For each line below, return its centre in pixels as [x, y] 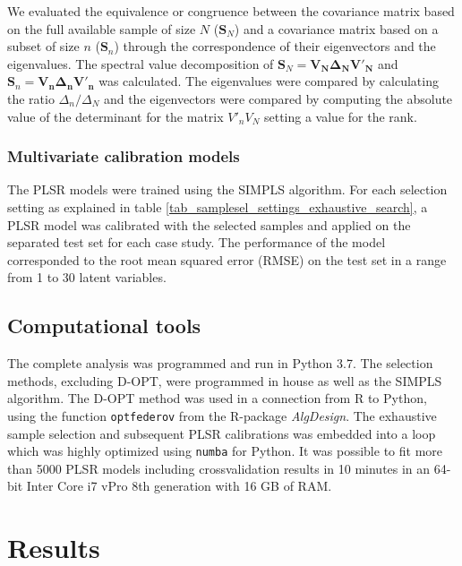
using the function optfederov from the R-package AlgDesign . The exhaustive [222, 415]
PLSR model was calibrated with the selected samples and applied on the [209, 224]
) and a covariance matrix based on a [336, 28]
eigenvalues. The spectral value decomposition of [141, 63]
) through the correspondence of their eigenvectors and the [275, 46]
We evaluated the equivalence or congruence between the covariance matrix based [231, 11]
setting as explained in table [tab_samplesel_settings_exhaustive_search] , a [218, 206]
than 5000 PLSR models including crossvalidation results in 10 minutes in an [219, 468]
